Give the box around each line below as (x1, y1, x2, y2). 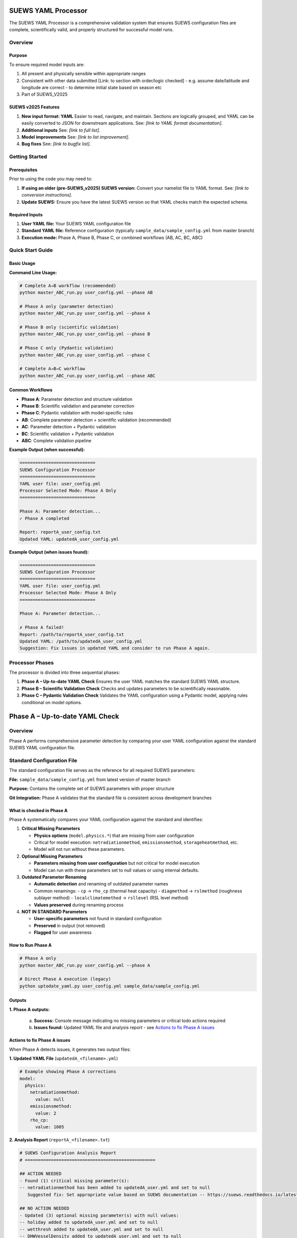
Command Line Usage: (9, 269, 57, 275)
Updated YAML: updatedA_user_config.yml (19, 536, 119, 542)
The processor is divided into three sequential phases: (9, 670, 120, 675)
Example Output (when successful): (9, 447, 85, 453)
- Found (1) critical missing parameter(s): (19, 1178, 130, 1184)
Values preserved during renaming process (34, 902, 124, 908)
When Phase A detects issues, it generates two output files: (9, 1046, 131, 1052)
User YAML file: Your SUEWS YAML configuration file (21, 220, 131, 226)
